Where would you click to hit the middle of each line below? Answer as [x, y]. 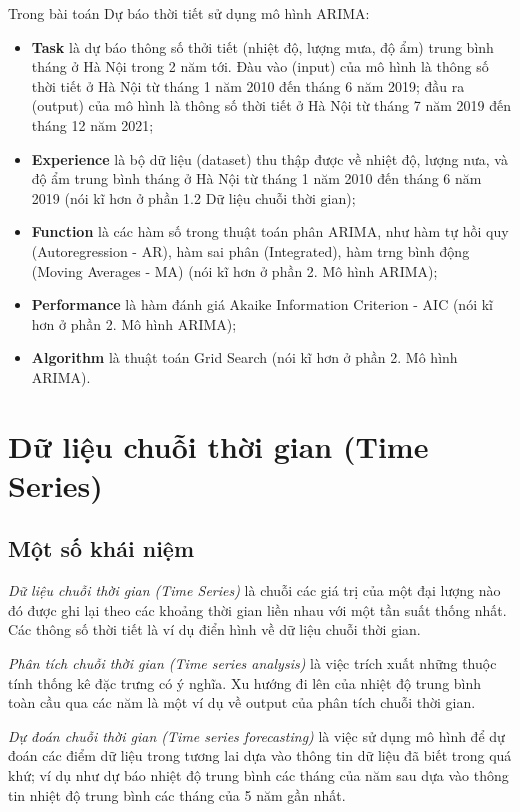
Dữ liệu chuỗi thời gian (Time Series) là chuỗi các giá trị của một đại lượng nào [254, 590]
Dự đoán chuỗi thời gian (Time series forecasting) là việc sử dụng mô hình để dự [256, 735]
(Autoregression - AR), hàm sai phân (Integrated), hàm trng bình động [250, 250]
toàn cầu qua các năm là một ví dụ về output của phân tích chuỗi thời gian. [242, 702]
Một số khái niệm [101, 548]
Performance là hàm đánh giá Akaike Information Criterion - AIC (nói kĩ [262, 304]
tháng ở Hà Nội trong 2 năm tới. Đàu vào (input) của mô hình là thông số [260, 66]
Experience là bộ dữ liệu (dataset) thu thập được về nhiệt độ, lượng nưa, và [269, 158]
